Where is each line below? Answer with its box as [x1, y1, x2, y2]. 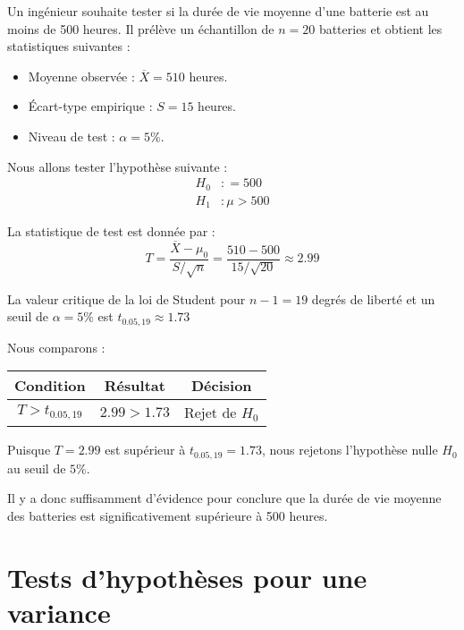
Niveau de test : [28, 126, 115, 145]
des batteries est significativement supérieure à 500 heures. [7, 506, 328, 524]
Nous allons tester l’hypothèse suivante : [7, 157, 228, 175]
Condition [14, 375, 86, 396]
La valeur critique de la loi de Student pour [7, 289, 246, 308]
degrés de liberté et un [311, 289, 435, 308]
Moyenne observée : [28, 66, 135, 85]
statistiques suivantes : [7, 37, 131, 55]
